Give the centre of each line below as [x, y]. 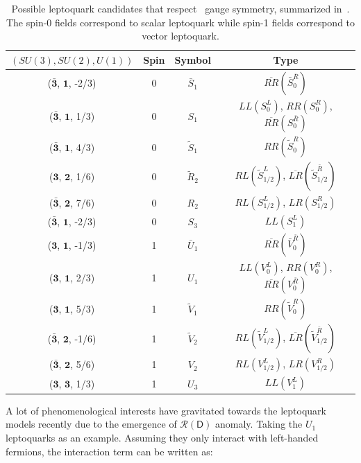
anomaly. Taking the [259, 424]
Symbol [193, 59]
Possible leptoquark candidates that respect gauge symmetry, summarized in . [180, 8]
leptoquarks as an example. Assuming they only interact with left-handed [162, 438]
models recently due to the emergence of [91, 424]
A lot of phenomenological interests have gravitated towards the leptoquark [166, 410]
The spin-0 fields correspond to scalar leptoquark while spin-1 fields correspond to [180, 22]
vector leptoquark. [180, 36]
